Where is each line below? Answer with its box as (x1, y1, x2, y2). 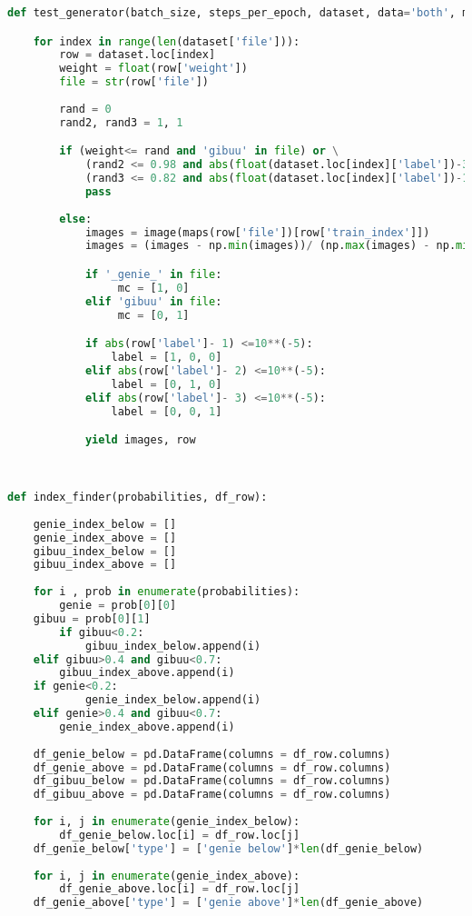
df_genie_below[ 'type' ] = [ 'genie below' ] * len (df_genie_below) (33, 841, 424, 855)
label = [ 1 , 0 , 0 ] (111, 351, 222, 363)
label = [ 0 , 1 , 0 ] (111, 377, 222, 391)
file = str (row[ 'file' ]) (59, 75, 209, 89)
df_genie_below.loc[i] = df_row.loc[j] (59, 828, 300, 841)
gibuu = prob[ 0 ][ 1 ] (33, 612, 151, 625)
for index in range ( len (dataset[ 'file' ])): (33, 35, 300, 48)
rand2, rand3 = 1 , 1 (59, 115, 183, 129)
